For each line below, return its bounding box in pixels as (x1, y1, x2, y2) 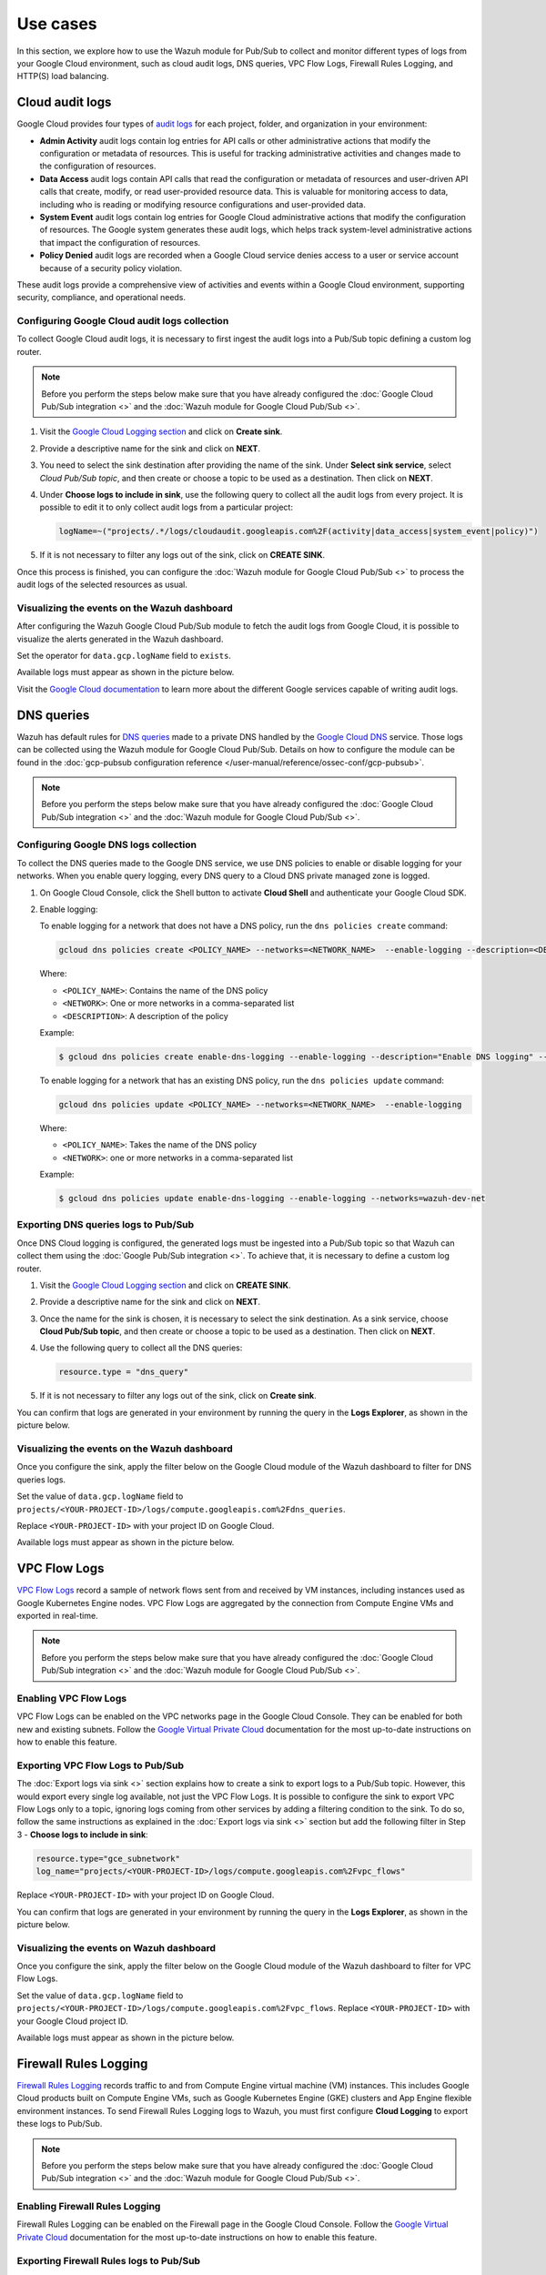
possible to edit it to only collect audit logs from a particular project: (39, 501, 293, 513)
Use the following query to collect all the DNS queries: (39, 1342, 243, 1353)
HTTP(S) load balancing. (16, 71, 109, 82)
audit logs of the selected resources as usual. (16, 579, 188, 591)
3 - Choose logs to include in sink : (16, 1829, 149, 1840)
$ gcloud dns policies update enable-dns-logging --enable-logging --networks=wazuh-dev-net (58, 1193, 486, 1203)
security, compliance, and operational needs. (16, 292, 187, 303)
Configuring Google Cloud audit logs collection (16, 315, 229, 328)
